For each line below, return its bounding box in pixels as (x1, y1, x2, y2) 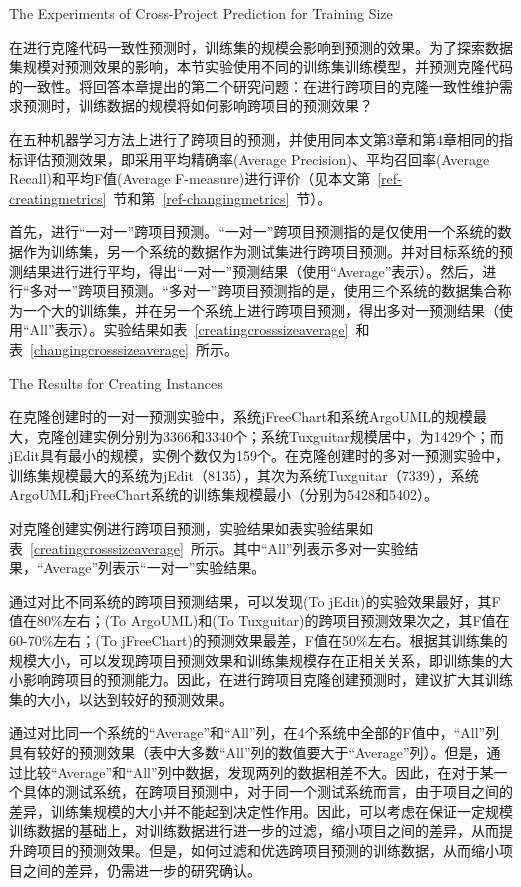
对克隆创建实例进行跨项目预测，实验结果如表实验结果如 (9, 518, 373, 539)
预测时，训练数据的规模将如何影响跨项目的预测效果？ (22, 95, 373, 116)
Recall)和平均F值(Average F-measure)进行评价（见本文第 (9, 168, 371, 189)
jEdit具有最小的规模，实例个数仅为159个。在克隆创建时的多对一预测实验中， (9, 445, 509, 466)
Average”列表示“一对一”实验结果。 (43, 557, 266, 578)
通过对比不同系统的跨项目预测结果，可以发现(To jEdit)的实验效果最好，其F (9, 590, 501, 611)
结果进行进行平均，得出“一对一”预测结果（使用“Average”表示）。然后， (22, 260, 483, 281)
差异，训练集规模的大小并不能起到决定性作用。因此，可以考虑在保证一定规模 (9, 800, 513, 821)
